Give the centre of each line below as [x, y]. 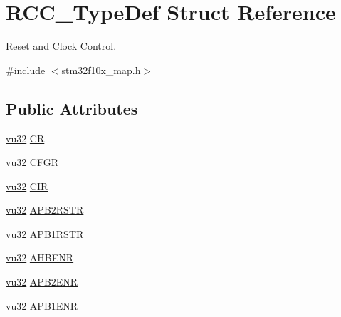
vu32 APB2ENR [42, 282]
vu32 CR [25, 138]
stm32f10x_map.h [101, 69]
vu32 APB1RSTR [45, 233]
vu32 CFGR [32, 162]
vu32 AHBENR [40, 258]
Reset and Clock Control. [61, 46]
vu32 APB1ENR [42, 305]
